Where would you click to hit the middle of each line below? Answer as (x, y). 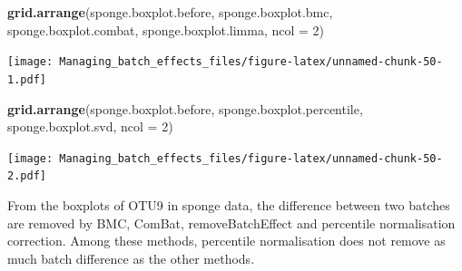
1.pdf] (27, 79)
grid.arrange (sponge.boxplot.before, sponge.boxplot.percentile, (185, 108)
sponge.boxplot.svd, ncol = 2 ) (90, 126)
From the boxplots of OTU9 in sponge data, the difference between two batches (229, 205)
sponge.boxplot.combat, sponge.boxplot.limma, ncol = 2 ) (166, 29)
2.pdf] (27, 176)
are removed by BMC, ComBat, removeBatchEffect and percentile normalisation (231, 223)
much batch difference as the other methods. (131, 258)
